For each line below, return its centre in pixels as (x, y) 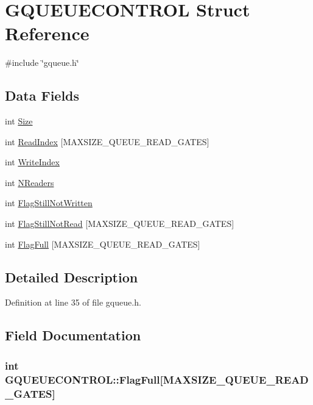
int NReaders (30, 182)
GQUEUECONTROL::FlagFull (83, 379)
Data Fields (42, 95)
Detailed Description (72, 277)
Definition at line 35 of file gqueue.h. (73, 302)
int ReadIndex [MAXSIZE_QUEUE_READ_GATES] (107, 141)
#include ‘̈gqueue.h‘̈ (42, 63)
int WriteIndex (32, 162)
